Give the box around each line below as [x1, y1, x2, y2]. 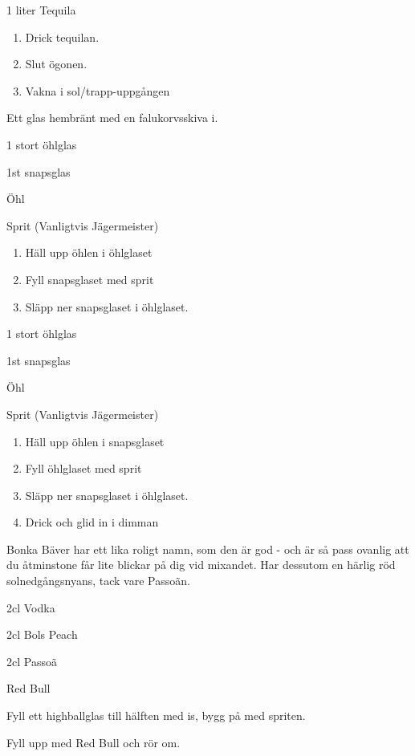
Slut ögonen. [25, 55, 87, 72]
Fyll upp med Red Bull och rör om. [6, 734, 181, 750]
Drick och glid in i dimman [25, 514, 159, 530]
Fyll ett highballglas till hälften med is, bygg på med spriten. [6, 707, 306, 724]
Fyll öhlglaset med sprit [25, 460, 142, 477]
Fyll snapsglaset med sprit [25, 270, 154, 287]
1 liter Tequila [6, 2, 76, 18]
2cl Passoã [6, 652, 57, 669]
